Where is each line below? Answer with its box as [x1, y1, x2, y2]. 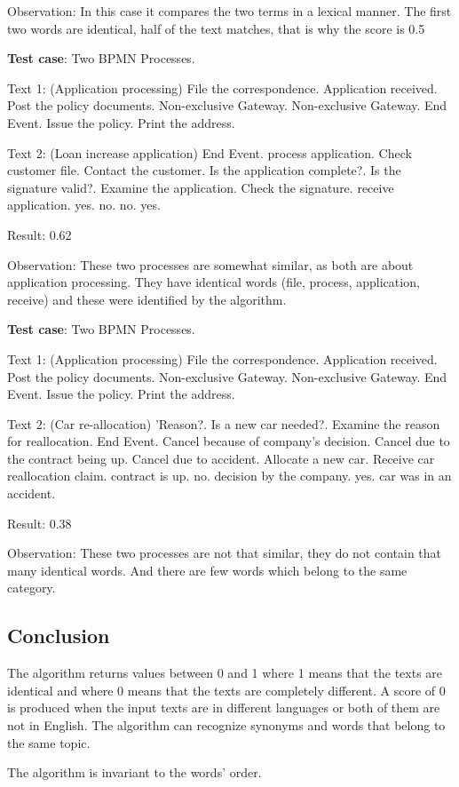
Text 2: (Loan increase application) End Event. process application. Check [7, 143, 412, 162]
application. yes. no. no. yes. [7, 195, 161, 214]
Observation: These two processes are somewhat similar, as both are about [7, 255, 414, 274]
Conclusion [7, 622, 110, 649]
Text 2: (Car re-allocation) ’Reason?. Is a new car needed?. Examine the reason [7, 414, 440, 433]
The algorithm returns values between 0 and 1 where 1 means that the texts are [7, 664, 443, 682]
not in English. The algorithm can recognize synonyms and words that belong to [7, 716, 446, 735]
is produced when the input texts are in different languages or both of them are [7, 698, 440, 717]
